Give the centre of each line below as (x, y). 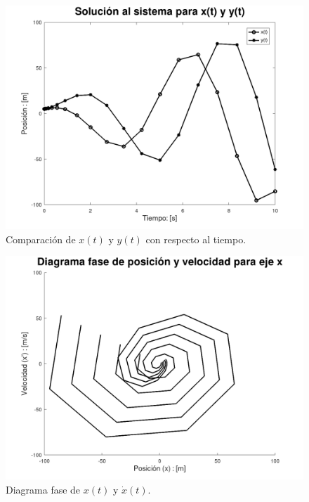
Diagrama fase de (43, 489)
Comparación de (41, 239)
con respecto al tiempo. (196, 239)
